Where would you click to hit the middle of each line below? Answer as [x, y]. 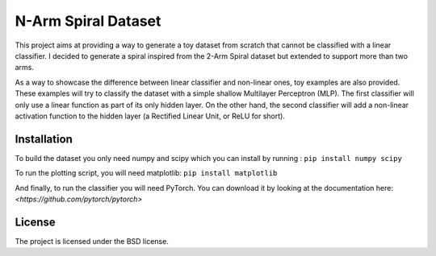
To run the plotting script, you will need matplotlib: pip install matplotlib [146, 173]
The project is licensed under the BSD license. [92, 241]
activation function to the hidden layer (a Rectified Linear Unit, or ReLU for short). [150, 116]
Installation [44, 139]
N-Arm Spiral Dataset [88, 21]
